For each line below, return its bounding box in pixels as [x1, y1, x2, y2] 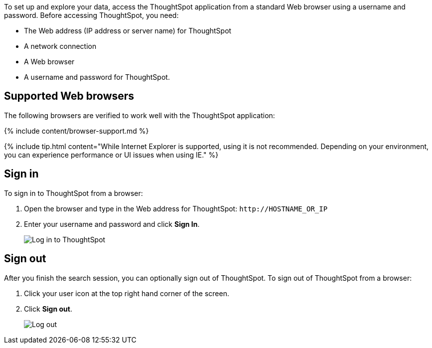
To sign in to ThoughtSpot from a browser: [4, 188, 143, 197]
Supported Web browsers [4, 90, 135, 103]
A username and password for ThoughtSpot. [24, 73, 170, 81]
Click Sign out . [24, 304, 72, 313]
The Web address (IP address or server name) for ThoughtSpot [24, 26, 232, 35]
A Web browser [24, 57, 75, 66]
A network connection [24, 42, 97, 50]
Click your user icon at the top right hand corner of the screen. [24, 289, 229, 298]
